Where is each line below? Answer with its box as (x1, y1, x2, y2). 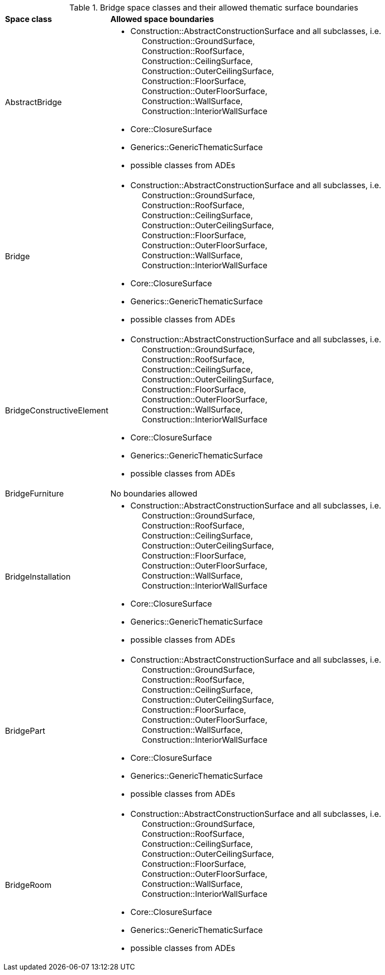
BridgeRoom (5, 880, 52, 890)
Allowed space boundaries (110, 14, 214, 24)
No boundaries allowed (110, 489, 197, 499)
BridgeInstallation (5, 572, 71, 582)
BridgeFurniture (5, 489, 64, 499)
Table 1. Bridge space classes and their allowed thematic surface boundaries (69, 3, 358, 13)
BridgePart (5, 726, 46, 736)
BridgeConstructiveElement (5, 405, 109, 415)
